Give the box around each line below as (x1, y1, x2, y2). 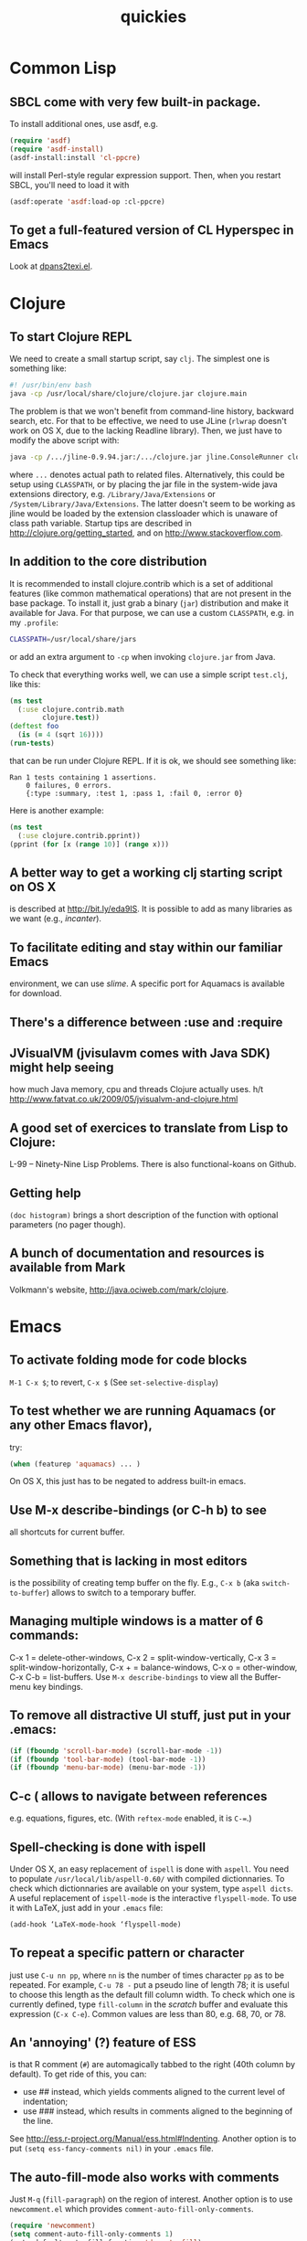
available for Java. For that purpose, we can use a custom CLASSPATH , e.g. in (9, 607, 294, 618)
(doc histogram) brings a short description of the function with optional (9, 1209, 279, 1220)
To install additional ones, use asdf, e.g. (9, 119, 158, 129)
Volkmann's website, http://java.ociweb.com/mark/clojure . (9, 1284, 229, 1295)
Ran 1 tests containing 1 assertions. (9, 772, 157, 782)
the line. (22, 2116, 54, 2127)
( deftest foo (9, 722, 59, 731)
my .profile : (9, 617, 59, 628)
